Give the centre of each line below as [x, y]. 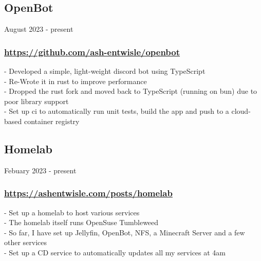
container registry [52, 121]
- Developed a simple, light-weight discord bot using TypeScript [105, 71]
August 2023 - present [39, 29]
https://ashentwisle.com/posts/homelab [88, 193]
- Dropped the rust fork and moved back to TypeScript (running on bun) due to [131, 91]
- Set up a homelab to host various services [72, 212]
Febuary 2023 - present [40, 170]
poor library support [36, 101]
